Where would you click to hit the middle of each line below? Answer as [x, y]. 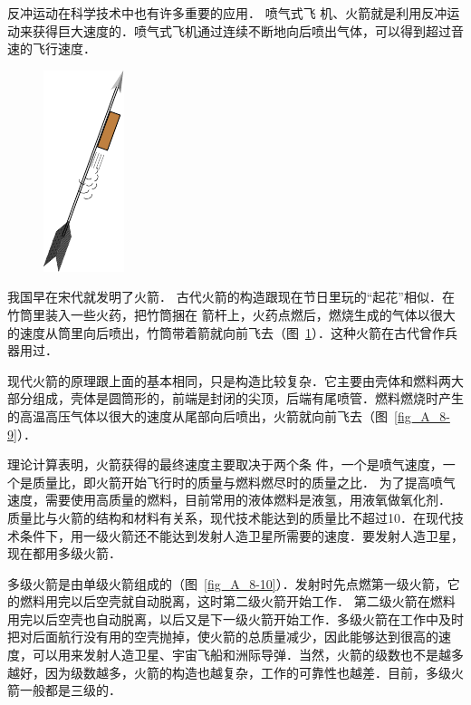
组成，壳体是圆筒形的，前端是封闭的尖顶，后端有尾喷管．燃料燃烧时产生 [248, 398]
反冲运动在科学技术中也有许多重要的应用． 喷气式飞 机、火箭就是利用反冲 [227, 13]
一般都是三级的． [70, 690]
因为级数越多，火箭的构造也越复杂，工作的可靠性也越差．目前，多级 [248, 672]
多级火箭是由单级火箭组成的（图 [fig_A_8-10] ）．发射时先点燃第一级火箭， [227, 583]
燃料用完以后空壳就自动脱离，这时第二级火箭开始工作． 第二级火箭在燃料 [237, 601]
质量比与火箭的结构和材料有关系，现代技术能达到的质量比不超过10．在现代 [229, 517]
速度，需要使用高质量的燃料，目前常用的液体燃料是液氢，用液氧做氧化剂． [229, 500]
